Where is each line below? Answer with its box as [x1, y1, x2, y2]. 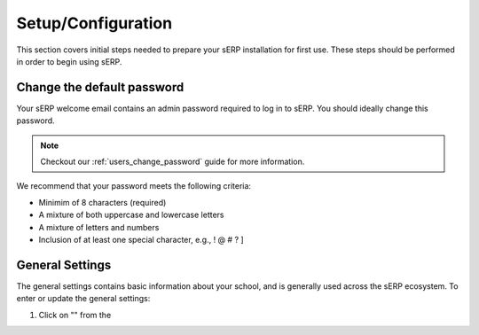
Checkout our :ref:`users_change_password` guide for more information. [40, 156, 305, 167]
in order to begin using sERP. [16, 56, 122, 66]
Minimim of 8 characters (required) [38, 197, 167, 207]
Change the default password [16, 80, 185, 95]
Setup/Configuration [16, 13, 173, 33]
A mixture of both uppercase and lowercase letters [38, 209, 225, 221]
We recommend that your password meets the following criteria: [16, 181, 252, 191]
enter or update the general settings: [16, 293, 151, 304]
